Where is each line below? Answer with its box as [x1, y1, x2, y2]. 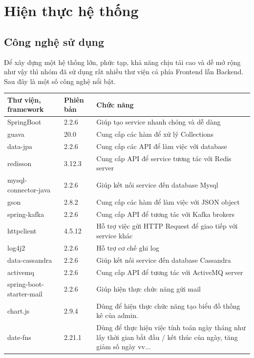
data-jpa [7, 141, 32, 151]
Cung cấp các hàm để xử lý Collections [96, 129, 213, 139]
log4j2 [7, 242, 25, 253]
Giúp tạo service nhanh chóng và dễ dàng [96, 117, 221, 127]
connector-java [7, 184, 51, 194]
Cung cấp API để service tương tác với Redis [96, 153, 232, 163]
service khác [96, 230, 133, 240]
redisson [7, 158, 32, 168]
